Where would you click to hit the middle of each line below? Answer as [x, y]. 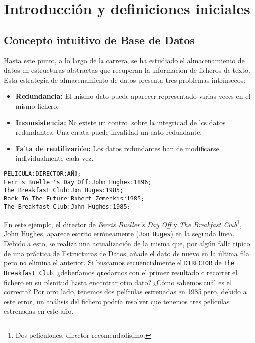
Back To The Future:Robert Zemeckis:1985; [74, 198]
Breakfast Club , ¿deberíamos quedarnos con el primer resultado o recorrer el [121, 272]
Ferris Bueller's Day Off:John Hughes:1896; [78, 182]
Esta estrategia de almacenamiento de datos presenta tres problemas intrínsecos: [125, 79]
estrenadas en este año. [39, 311]
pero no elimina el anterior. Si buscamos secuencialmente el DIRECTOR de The [119, 263]
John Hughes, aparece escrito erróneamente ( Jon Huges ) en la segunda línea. [119, 234]
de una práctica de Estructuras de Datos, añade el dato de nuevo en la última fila [127, 253]
